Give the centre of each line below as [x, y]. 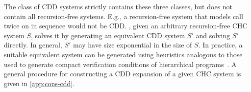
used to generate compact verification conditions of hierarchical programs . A [120, 64]
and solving [213, 35]
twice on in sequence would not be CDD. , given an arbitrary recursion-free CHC [126, 26]
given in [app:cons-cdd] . [39, 83]
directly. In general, [33, 45]
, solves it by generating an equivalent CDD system [108, 35]
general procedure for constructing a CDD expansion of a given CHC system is [123, 74]
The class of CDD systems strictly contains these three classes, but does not [118, 6]
